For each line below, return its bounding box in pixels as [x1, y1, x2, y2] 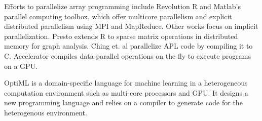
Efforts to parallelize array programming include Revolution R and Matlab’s [4, 1, 241, 11]
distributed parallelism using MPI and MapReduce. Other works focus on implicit [4, 21, 258, 31]
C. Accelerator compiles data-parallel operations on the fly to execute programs [4, 50, 251, 61]
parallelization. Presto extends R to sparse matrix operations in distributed [4, 30, 238, 41]
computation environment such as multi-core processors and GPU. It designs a [4, 87, 248, 98]
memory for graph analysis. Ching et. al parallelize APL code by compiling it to [4, 41, 253, 51]
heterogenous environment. [4, 107, 87, 117]
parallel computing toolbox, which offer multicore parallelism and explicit [4, 11, 232, 21]
